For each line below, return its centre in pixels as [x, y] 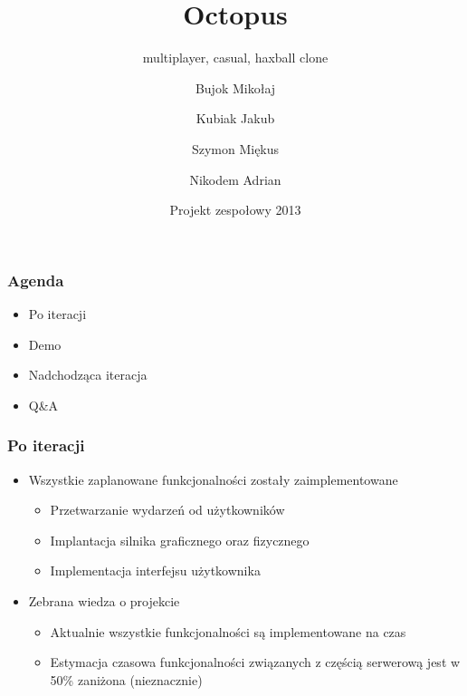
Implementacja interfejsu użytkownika [155, 570]
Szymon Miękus [235, 148]
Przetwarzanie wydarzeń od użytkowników [167, 510]
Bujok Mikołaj [235, 87]
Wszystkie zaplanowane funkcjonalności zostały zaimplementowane [213, 479]
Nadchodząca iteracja [88, 375]
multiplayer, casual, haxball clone [235, 58]
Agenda [36, 280]
